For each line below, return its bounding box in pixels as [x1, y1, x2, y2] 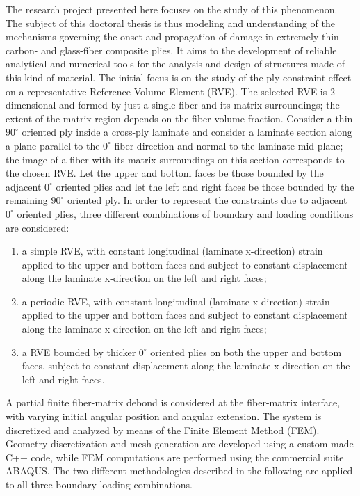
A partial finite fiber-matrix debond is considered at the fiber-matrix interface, [6, 395, 341, 410]
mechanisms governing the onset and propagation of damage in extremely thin [6, 29, 339, 44]
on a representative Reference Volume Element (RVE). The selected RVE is [6, 83, 327, 98]
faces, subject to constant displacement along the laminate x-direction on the [22, 358, 350, 373]
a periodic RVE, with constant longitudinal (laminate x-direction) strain [22, 294, 330, 308]
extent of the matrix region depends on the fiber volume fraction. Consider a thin [6, 111, 353, 125]
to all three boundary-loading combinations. [6, 477, 193, 491]
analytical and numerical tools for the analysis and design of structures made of [6, 56, 345, 71]
